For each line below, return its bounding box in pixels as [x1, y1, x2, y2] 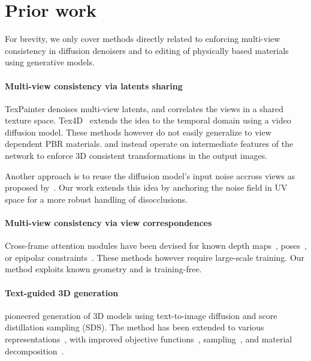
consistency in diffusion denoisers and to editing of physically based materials [5, 44, 289, 56]
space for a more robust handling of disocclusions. [5, 192, 188, 205]
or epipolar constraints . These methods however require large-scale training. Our [5, 251, 305, 263]
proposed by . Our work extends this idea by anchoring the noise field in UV [5, 181, 288, 194]
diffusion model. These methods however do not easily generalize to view [5, 125, 271, 138]
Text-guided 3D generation [5, 286, 119, 299]
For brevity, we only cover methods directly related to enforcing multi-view [5, 32, 280, 45]
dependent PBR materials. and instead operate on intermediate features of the [5, 137, 294, 150]
